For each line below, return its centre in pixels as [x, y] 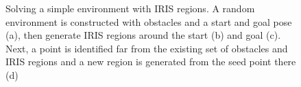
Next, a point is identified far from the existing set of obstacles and [147, 48]
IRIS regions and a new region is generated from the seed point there [151, 62]
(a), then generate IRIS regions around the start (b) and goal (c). [143, 35]
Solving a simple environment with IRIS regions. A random [130, 8]
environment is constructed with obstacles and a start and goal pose [149, 21]
